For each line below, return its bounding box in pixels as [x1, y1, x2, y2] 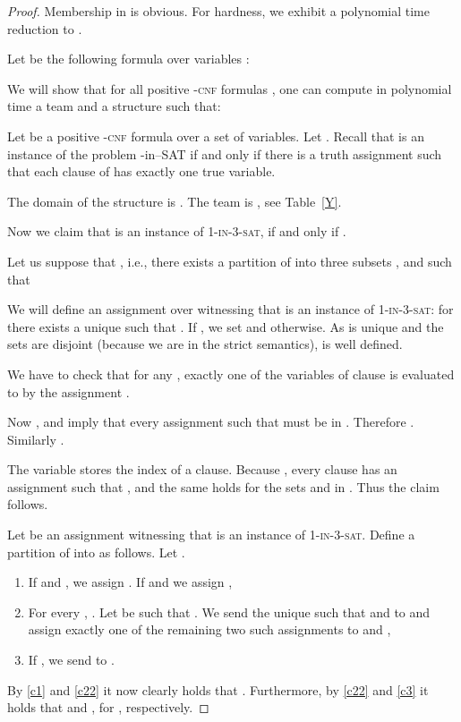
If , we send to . [28, 650, 115, 669]
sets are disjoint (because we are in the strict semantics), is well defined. [7, 335, 403, 353]
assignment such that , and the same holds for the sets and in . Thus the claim [7, 477, 440, 496]
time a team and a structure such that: [7, 97, 221, 115]
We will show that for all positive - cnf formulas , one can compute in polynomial [7, 79, 452, 98]
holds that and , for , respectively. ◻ [7, 698, 209, 717]
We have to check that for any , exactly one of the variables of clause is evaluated [7, 364, 455, 383]
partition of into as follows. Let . [7, 542, 185, 561]
